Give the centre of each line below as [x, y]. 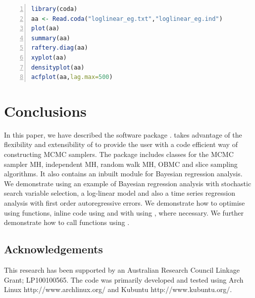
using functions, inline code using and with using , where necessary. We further [124, 212]
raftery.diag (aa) [60, 48]
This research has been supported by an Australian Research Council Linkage [122, 270]
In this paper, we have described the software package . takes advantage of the [123, 134]
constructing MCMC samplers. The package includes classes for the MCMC [119, 154]
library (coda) [54, 9]
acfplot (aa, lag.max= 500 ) [72, 77]
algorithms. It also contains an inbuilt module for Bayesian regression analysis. [123, 174]
